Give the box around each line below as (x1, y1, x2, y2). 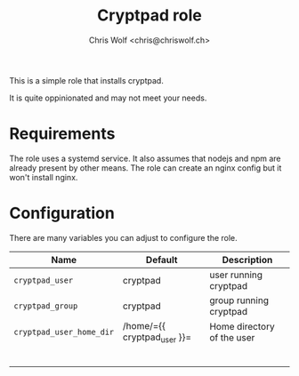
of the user (208, 332, 255, 344)
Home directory (208, 321, 275, 333)
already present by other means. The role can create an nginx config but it (9, 162, 282, 173)
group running (208, 294, 270, 307)
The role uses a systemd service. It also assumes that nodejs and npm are (9, 153, 281, 164)
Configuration (9, 204, 116, 223)
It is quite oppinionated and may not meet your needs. (9, 92, 207, 103)
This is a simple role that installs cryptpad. (9, 75, 165, 85)
